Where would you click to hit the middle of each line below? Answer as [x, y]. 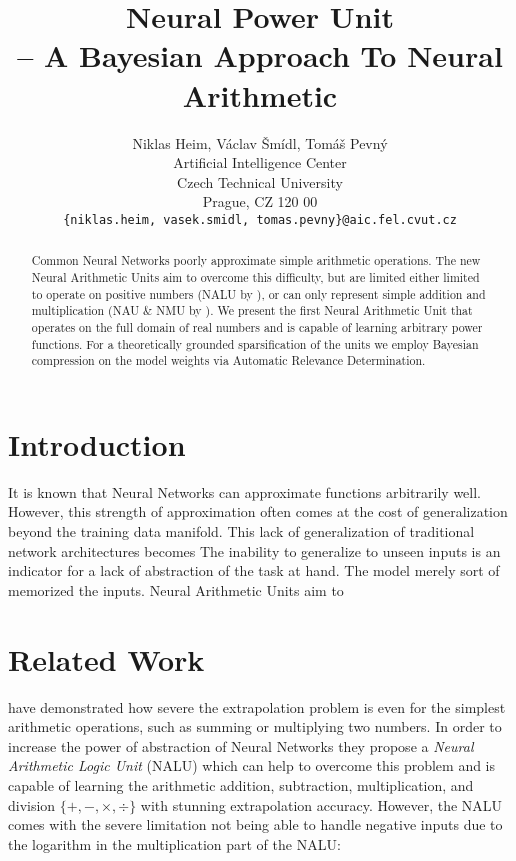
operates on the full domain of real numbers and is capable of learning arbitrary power [257, 326]
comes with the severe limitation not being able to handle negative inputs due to [255, 824]
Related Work [106, 658]
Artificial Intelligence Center [260, 162]
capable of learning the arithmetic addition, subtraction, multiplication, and [241, 784]
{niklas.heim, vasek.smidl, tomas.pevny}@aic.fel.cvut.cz [260, 219]
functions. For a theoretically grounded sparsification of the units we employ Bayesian [255, 343]
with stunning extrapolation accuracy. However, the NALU [321, 804]
